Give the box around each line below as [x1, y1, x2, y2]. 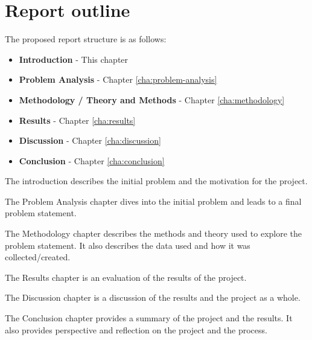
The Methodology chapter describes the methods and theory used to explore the [5, 227, 302, 240]
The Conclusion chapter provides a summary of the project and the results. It [5, 312, 293, 324]
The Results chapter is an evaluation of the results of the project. [5, 271, 247, 283]
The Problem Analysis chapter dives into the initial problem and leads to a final [5, 194, 302, 207]
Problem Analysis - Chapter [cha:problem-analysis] [19, 73, 217, 86]
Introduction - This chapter [19, 53, 129, 65]
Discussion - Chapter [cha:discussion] [19, 134, 161, 147]
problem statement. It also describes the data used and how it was [5, 239, 250, 251]
